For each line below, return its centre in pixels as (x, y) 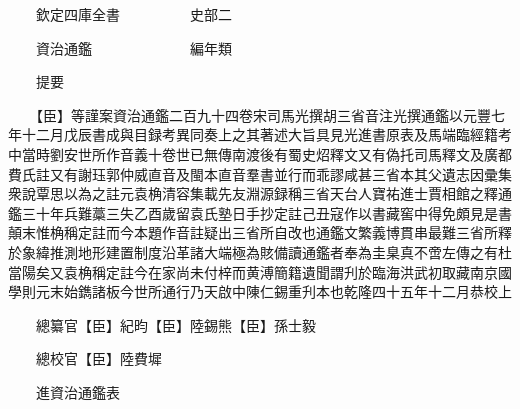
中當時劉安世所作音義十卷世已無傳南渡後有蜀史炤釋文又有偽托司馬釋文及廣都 (260, 153)
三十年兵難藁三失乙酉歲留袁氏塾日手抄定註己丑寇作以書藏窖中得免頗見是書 (266, 212)
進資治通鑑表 (77, 391)
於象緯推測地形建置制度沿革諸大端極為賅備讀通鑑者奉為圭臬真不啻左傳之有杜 (260, 251)
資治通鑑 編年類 (133, 47)
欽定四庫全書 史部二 (133, 14)
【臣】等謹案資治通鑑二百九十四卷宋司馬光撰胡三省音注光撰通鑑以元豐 (263, 114)
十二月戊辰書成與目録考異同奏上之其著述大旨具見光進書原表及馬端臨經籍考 (266, 134)
